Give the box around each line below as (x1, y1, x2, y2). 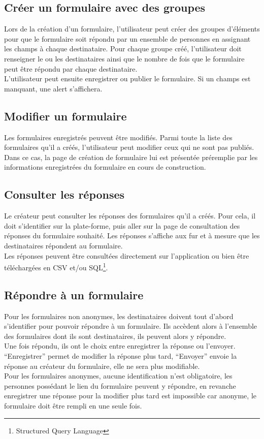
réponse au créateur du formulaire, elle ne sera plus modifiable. (4, 360, 200, 371)
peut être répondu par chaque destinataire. (4, 63, 138, 74)
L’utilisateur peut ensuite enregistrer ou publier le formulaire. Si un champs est (4, 73, 251, 84)
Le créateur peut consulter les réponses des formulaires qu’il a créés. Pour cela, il (4, 210, 256, 221)
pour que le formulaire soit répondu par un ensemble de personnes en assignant (4, 33, 251, 44)
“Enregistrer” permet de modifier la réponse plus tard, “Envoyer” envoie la (4, 350, 237, 361)
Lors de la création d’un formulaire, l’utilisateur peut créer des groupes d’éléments (4, 23, 260, 34)
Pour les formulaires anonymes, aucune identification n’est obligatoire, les (4, 370, 233, 381)
